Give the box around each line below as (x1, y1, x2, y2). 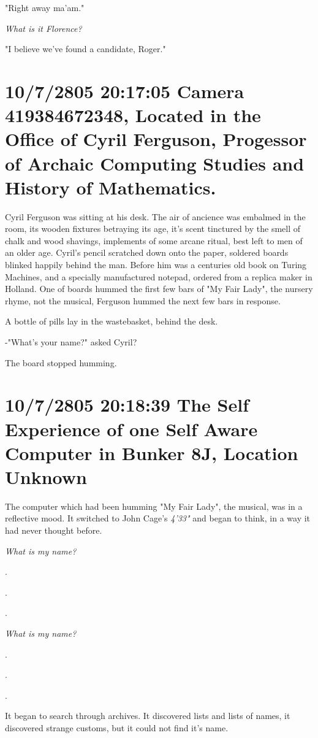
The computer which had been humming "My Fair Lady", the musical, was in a (5, 499, 303, 512)
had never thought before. (5, 524, 102, 537)
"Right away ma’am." (5, 1, 85, 13)
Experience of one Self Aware (5, 416, 258, 441)
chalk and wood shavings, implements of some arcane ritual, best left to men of (5, 234, 303, 247)
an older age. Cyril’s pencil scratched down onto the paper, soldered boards (5, 246, 289, 259)
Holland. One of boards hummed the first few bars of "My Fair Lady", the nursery (5, 282, 313, 295)
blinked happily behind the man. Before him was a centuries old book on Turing (5, 258, 307, 271)
